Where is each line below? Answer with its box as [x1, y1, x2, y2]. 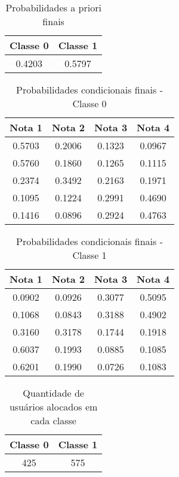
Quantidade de [23, 386, 84, 400]
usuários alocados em [9, 400, 98, 413]
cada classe [30, 413, 76, 427]
